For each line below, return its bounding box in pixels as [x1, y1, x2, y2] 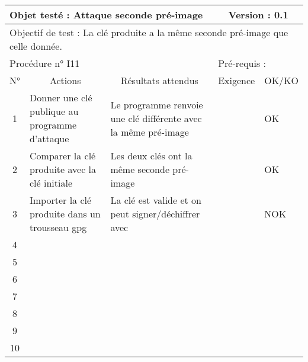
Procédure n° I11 [9, 56, 80, 70]
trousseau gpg [30, 220, 87, 234]
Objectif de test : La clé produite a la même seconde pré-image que [9, 25, 288, 39]
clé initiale [30, 176, 73, 190]
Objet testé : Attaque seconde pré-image [9, 8, 203, 21]
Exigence [218, 73, 255, 87]
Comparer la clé [30, 149, 96, 162]
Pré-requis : [218, 56, 267, 70]
